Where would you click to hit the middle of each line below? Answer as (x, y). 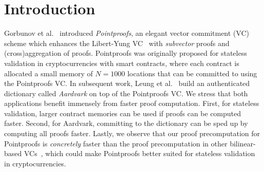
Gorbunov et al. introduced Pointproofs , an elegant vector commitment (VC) (127, 33)
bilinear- (243, 143)
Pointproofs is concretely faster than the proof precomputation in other (116, 143)
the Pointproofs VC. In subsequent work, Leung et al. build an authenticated (127, 83)
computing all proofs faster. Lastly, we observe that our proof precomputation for (132, 133)
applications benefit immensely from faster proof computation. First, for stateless (132, 103)
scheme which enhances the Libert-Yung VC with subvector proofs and (117, 43)
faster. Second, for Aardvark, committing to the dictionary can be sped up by (126, 123)
